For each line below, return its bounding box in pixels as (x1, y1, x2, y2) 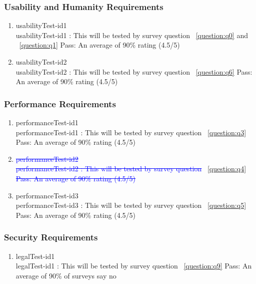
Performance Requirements (4, 97, 116, 110)
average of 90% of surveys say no (15, 270, 116, 280)
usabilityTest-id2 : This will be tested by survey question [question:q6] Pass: (15, 66, 252, 77)
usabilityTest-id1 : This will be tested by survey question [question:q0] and (15, 30, 248, 40)
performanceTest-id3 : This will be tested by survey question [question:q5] (15, 200, 246, 210)
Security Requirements (4, 231, 98, 243)
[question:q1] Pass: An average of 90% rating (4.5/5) (19, 40, 180, 50)
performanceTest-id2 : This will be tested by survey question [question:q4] (15, 163, 246, 174)
